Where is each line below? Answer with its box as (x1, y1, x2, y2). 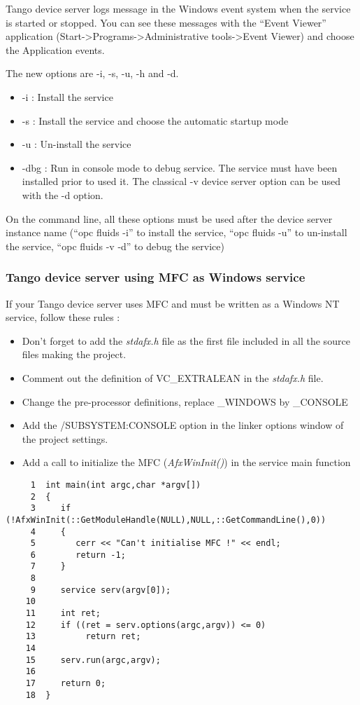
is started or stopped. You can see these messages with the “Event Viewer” (6, 15, 326, 29)
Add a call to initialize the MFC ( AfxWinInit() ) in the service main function (22, 455, 351, 470)
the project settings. (22, 431, 108, 446)
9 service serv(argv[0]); (30, 584, 171, 595)
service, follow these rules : (6, 310, 120, 324)
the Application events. (6, 42, 105, 57)
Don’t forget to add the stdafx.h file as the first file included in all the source (22, 333, 350, 348)
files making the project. (22, 347, 127, 362)
